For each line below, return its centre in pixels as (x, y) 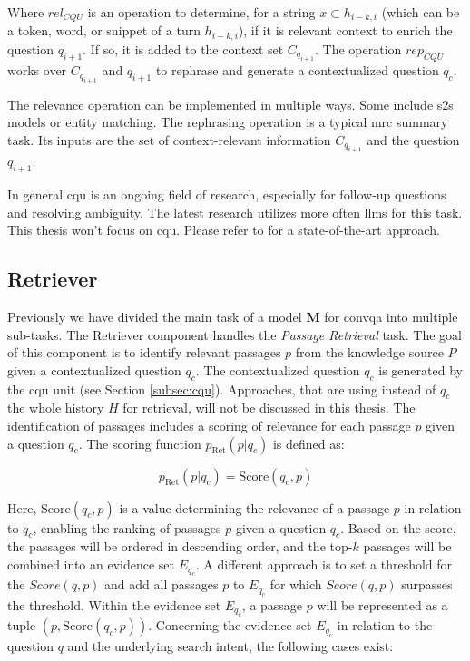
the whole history (56, 408)
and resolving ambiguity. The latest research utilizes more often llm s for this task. (235, 212)
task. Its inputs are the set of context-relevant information (169, 139)
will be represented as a (382, 604)
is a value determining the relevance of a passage (255, 507)
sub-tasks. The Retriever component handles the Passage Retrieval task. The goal (235, 334)
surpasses (427, 584)
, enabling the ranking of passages (127, 527)
